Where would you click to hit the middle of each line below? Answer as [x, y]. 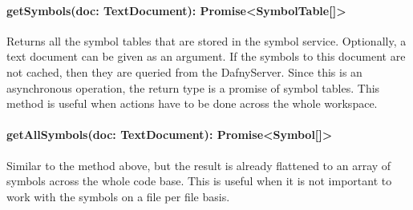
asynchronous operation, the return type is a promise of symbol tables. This [193, 87]
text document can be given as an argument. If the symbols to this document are [206, 56]
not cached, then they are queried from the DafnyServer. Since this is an [184, 71]
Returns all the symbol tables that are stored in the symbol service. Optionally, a [206, 40]
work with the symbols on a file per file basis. [118, 196]
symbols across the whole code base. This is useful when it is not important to [199, 181]
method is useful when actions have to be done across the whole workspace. [192, 103]
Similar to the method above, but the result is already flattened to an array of [199, 165]
